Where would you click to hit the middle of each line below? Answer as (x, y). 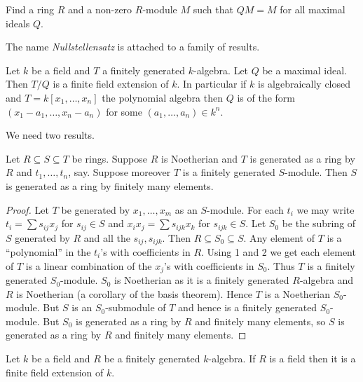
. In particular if (212, 84)
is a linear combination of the (89, 265)
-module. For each (245, 209)
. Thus (281, 265)
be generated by (96, 209)
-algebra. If (232, 359)
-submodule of (136, 307)
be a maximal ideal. (304, 70)
